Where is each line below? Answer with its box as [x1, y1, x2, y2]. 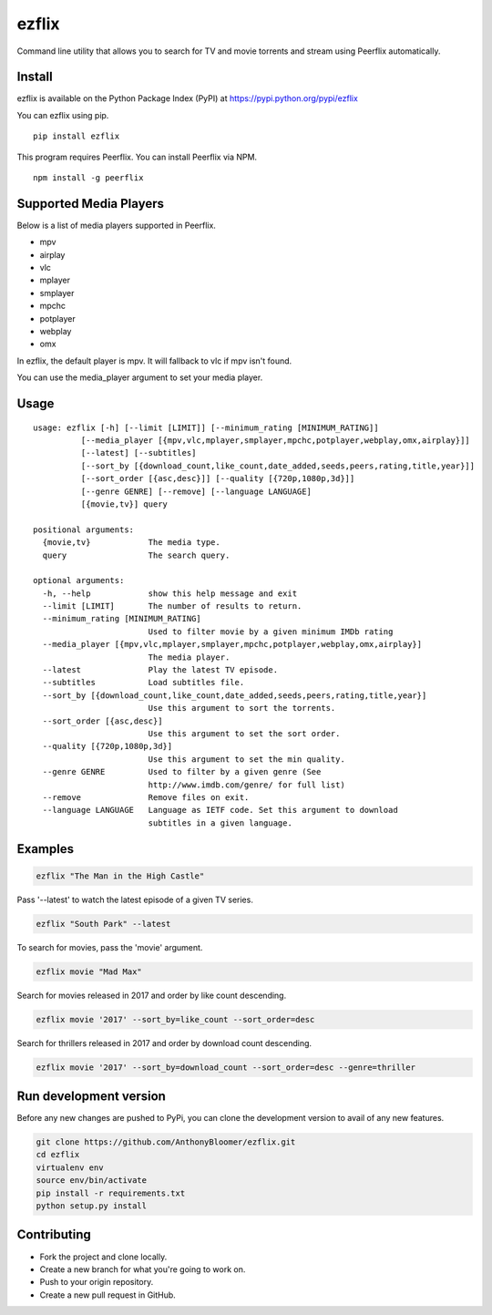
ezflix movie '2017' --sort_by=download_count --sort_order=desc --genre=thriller [36, 1062, 416, 1073]
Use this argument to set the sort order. [148, 729, 341, 738]
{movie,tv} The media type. [42, 538, 220, 548]
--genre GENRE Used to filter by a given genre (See [42, 766, 322, 777]
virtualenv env [36, 1162, 104, 1173]
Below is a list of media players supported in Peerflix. [16, 220, 216, 231]
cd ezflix [36, 1149, 80, 1160]
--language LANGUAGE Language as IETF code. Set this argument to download [42, 805, 398, 816]
